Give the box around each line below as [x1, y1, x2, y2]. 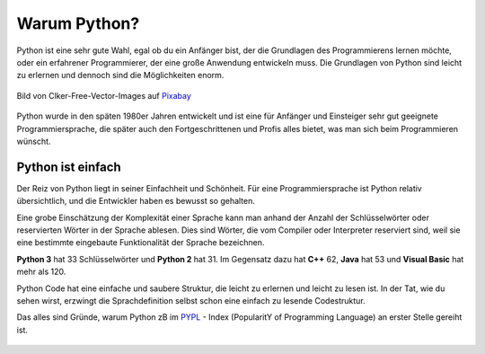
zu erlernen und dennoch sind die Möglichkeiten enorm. [16, 70, 225, 81]
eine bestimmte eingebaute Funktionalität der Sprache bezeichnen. [16, 237, 265, 248]
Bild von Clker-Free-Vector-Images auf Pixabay [16, 90, 192, 101]
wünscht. [16, 136, 51, 146]
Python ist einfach [16, 159, 121, 174]
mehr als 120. [16, 266, 66, 278]
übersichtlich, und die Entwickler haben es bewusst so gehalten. [16, 196, 256, 207]
